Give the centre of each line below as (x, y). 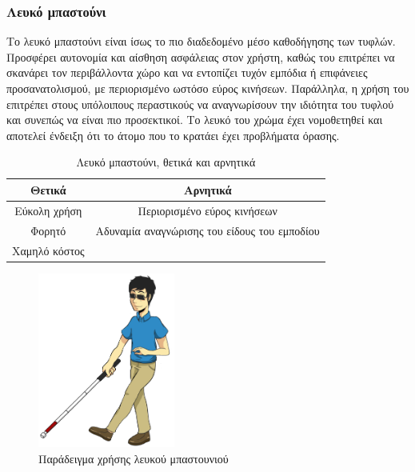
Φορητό (48, 230)
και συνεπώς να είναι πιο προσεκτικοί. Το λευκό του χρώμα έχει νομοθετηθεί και (195, 120)
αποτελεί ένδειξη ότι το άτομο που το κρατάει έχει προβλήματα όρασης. (173, 135)
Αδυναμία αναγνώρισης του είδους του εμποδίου (207, 230)
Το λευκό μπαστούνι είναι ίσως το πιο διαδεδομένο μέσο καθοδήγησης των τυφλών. (201, 41)
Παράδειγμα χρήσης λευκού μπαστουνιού (134, 458)
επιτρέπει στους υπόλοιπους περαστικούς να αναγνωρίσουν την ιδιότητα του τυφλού (200, 104)
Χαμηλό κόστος (48, 250)
